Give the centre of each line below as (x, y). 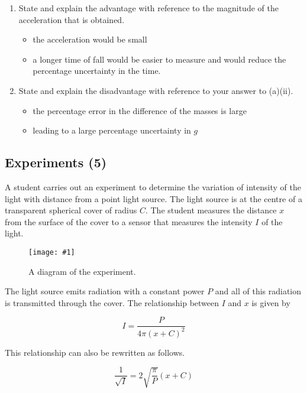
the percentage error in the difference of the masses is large (140, 110)
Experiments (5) (56, 162)
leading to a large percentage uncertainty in (112, 130)
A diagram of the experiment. (82, 271)
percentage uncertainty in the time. (97, 71)
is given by (271, 302)
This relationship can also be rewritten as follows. (95, 352)
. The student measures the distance (211, 210)
